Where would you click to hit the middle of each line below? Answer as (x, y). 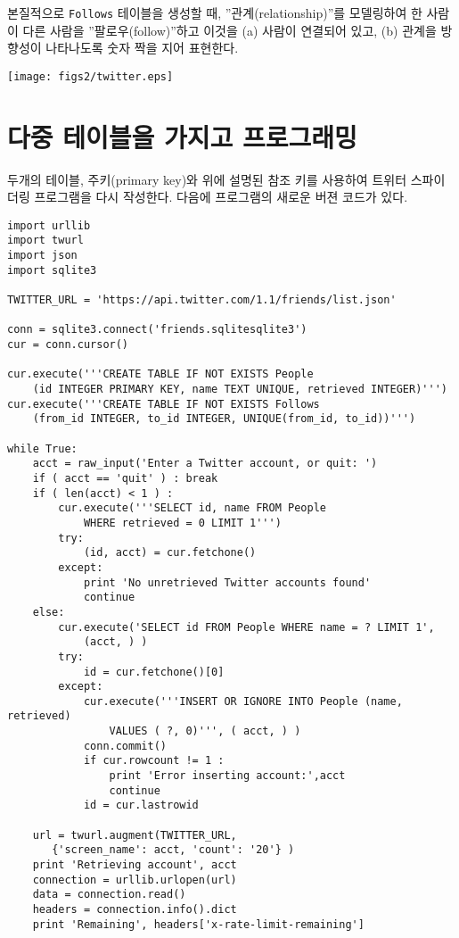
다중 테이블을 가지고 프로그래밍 (182, 136)
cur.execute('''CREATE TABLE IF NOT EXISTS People (160, 374)
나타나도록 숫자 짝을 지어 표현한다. (142, 48)
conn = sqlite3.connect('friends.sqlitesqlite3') (157, 330)
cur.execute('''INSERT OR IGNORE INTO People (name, (243, 701)
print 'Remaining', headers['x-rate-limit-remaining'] (198, 924)
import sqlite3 (52, 270)
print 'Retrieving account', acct (135, 865)
